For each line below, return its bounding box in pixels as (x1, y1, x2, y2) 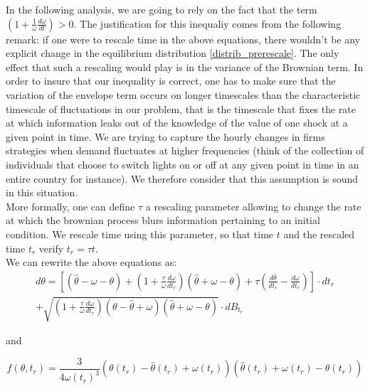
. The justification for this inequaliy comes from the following (73, 16, 342, 31)
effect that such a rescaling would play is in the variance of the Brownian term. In (6, 59, 364, 74)
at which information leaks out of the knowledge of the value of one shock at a (6, 115, 348, 130)
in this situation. (6, 185, 78, 200)
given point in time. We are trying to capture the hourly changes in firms (6, 129, 325, 144)
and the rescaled (283, 226, 355, 241)
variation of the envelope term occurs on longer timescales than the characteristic (6, 87, 361, 102)
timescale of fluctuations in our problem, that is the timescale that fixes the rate (6, 101, 356, 116)
